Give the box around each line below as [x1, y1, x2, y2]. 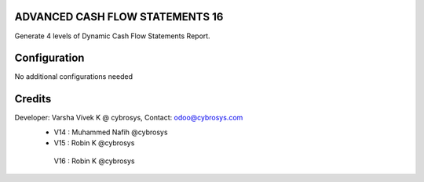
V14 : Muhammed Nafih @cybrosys [53, 127, 168, 137]
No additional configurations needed [14, 72, 133, 81]
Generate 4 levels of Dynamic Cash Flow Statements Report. [14, 31, 211, 41]
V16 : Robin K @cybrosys [53, 156, 135, 166]
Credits [14, 92, 52, 105]
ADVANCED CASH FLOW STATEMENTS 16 [14, 10, 224, 23]
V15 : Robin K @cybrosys [53, 138, 135, 148]
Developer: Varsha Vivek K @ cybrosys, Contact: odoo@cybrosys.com [14, 113, 243, 123]
